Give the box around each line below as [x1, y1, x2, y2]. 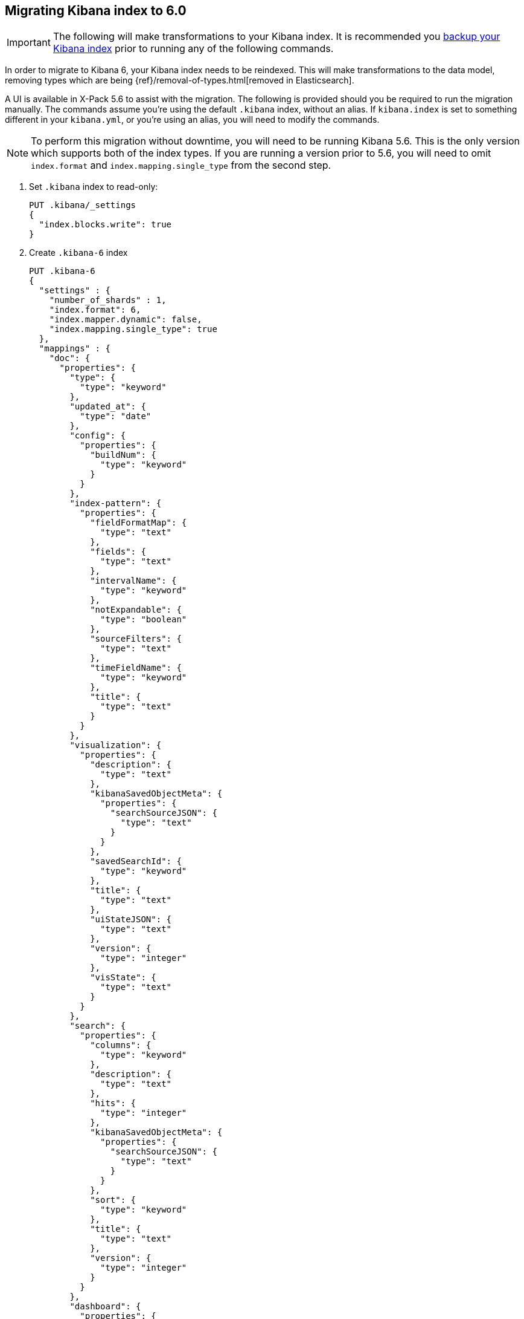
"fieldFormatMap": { [90, 518, 187, 528]
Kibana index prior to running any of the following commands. [53, 42, 334, 55]
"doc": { [49, 353, 91, 363]
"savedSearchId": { [90, 856, 182, 867]
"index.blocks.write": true [39, 220, 172, 230]
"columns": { [90, 1040, 152, 1050]
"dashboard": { [69, 1301, 141, 1312]
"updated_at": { [69, 402, 146, 412]
